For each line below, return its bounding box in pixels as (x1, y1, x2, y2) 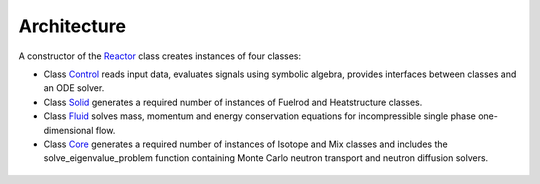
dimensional (43, 124, 94, 136)
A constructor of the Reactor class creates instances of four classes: (18, 50, 302, 62)
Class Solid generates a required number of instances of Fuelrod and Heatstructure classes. (43, 96, 423, 108)
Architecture (18, 15, 127, 37)
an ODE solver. (43, 82, 105, 94)
